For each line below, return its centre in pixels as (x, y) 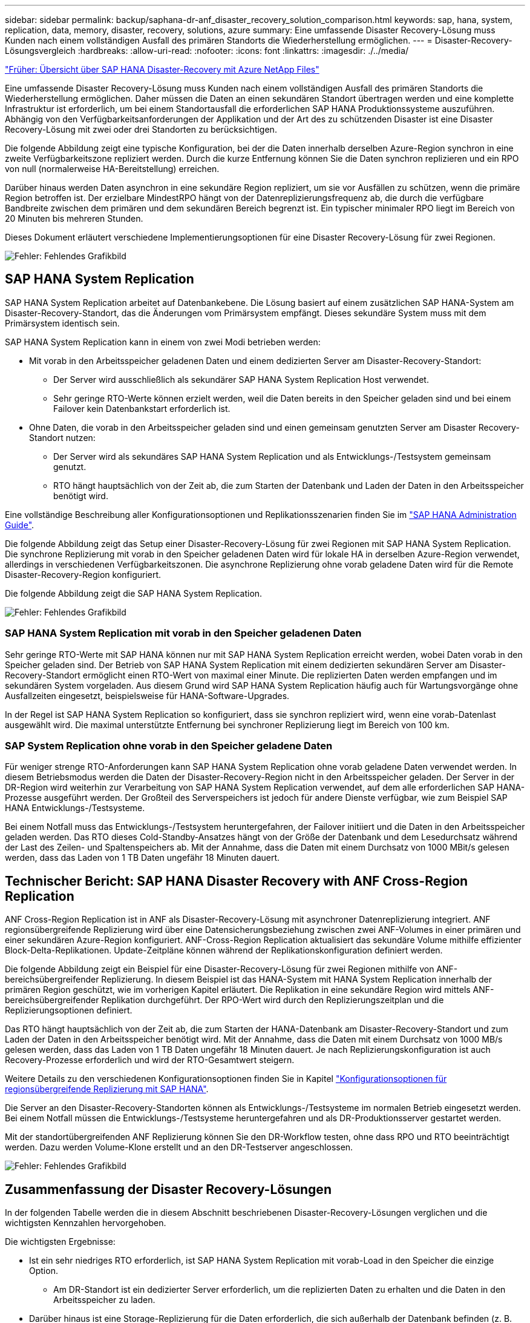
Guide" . (20, 525)
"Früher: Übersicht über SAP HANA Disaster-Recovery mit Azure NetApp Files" (162, 69)
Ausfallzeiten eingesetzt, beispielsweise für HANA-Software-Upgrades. (147, 695)
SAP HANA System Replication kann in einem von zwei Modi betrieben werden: (163, 342)
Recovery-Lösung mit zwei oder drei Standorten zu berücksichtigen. (141, 129)
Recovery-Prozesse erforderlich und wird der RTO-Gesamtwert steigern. (150, 1060)
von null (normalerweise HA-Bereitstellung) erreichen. (112, 169)
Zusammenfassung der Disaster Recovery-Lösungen (168, 1189)
